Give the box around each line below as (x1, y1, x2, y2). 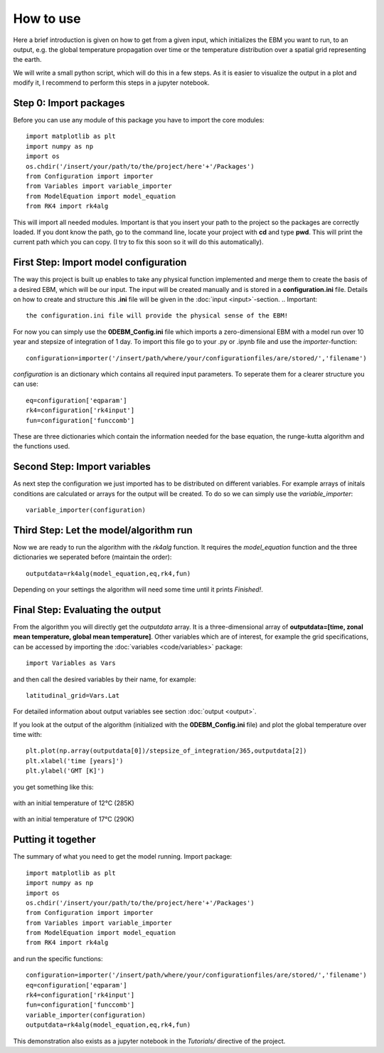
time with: (13, 730, 43, 739)
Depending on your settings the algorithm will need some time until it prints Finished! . (13, 585, 263, 594)
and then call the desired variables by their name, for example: (13, 675, 196, 683)
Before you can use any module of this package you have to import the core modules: (13, 116, 265, 125)
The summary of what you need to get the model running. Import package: (13, 852, 233, 861)
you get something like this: (13, 782, 94, 791)
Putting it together (13, 834, 96, 846)
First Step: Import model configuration (13, 256, 187, 268)
